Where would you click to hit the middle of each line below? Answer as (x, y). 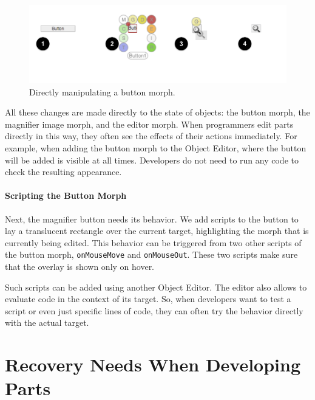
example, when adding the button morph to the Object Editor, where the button (156, 147)
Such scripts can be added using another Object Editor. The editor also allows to (156, 287)
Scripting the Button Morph (66, 195)
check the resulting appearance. (63, 172)
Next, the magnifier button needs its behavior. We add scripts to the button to (152, 219)
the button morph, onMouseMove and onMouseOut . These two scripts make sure (151, 254)
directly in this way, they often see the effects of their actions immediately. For (151, 136)
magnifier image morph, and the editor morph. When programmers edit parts (149, 124)
